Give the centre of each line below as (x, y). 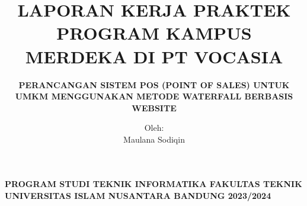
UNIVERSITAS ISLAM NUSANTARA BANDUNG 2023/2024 (138, 196)
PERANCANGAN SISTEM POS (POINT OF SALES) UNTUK (154, 84)
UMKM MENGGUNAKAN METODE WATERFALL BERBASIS (154, 96)
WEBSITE (154, 107)
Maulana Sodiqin (154, 139)
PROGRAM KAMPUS (154, 33)
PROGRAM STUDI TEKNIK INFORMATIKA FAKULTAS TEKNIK (153, 184)
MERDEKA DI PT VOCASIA (154, 56)
